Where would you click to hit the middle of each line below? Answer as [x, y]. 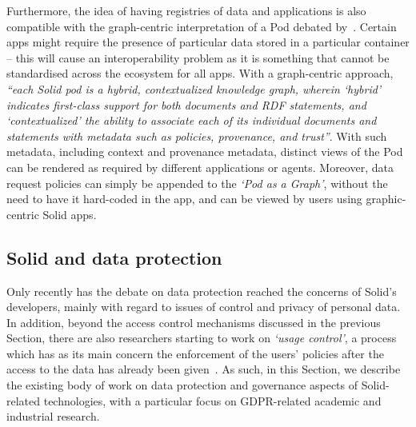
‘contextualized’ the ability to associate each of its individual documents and [192, 120]
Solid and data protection [114, 257]
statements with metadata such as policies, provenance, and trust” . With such [197, 136]
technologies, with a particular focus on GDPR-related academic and [212, 400]
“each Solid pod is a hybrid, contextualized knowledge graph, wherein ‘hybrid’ [194, 88]
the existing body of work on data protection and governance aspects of [182, 385]
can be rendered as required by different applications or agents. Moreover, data [200, 167]
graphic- [386, 199]
